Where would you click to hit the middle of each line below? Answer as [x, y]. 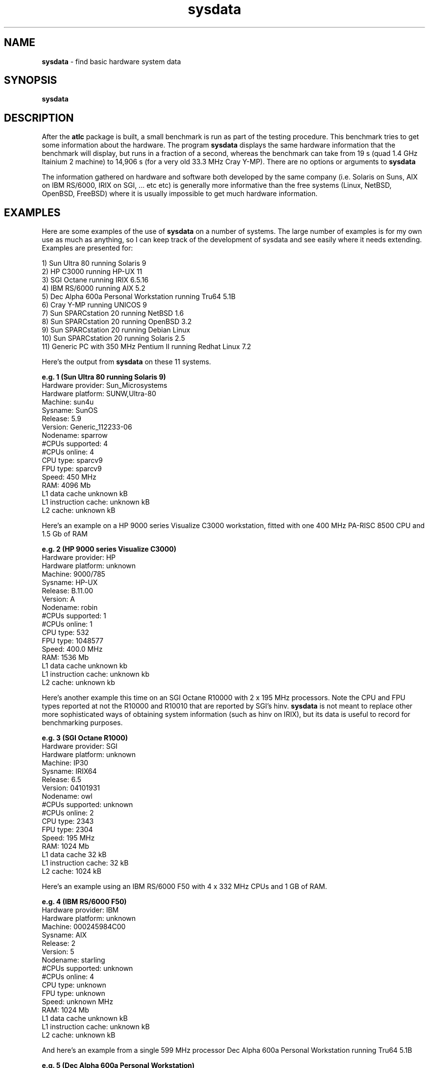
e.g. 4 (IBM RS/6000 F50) [84, 902]
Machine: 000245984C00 [84, 927]
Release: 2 [59, 943]
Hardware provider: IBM [80, 910]
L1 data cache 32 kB [74, 855]
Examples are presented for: [87, 248]
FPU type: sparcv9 [72, 469]
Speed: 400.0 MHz [72, 649]
